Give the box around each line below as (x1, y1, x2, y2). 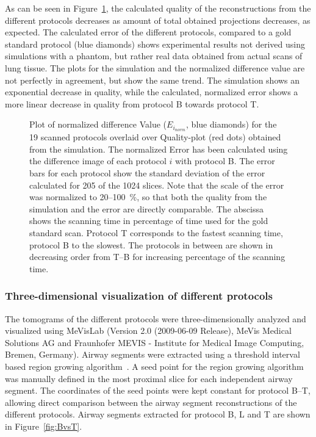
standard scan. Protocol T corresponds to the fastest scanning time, (29, 226, 283, 239)
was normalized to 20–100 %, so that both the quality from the (29, 190, 267, 203)
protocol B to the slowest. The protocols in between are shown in (29, 238, 273, 251)
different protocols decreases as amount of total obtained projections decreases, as (5, 13, 311, 26)
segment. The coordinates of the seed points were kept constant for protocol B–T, (5, 384, 311, 397)
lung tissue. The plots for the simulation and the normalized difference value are (5, 61, 305, 74)
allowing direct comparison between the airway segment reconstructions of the (5, 395, 297, 408)
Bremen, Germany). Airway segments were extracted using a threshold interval (5, 348, 300, 361)
